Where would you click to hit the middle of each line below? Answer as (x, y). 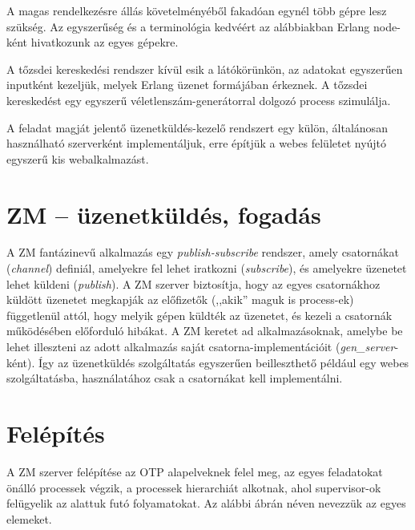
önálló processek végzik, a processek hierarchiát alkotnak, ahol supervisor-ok (194, 487)
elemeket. (29, 518)
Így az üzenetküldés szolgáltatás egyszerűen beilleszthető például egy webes (224, 362)
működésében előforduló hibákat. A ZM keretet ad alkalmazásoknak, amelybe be (205, 331)
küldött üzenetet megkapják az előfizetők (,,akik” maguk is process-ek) (180, 299)
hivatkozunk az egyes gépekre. (105, 42)
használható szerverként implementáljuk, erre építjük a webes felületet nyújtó (197, 143)
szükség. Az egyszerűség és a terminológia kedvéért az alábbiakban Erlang (188, 26)
